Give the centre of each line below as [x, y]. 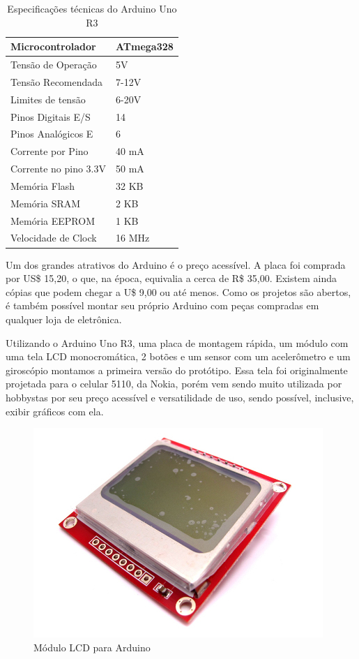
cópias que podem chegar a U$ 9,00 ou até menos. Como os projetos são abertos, [178, 291]
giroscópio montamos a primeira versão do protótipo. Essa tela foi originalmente [177, 370]
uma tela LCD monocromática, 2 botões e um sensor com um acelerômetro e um [178, 356]
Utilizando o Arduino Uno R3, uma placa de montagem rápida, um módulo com [177, 342]
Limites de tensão [48, 99]
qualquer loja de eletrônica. [64, 319]
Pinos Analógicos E [52, 134]
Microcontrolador [53, 46]
